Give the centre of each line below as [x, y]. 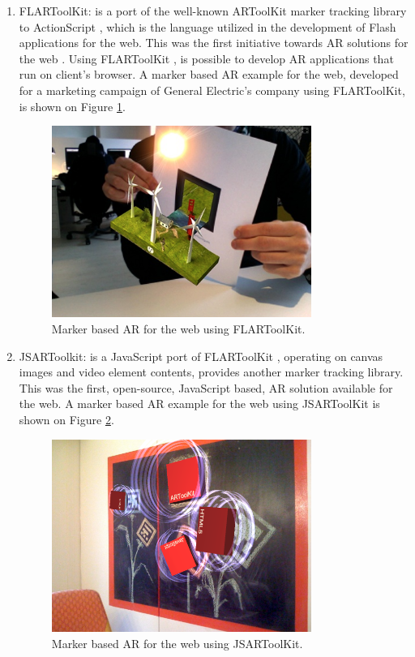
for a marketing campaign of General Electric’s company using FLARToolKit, [212, 90]
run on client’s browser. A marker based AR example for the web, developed [209, 74]
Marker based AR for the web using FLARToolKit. [178, 328]
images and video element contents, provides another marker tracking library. [211, 372]
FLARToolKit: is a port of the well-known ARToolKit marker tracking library [213, 11]
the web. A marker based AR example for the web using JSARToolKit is [199, 404]
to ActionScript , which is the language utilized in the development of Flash [207, 26]
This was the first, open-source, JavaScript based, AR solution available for [206, 387]
